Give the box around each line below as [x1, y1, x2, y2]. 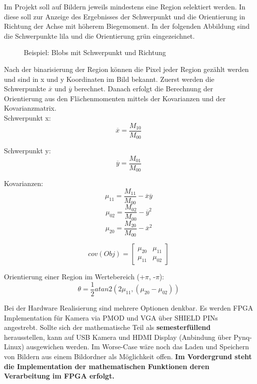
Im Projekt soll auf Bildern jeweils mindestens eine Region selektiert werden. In [4, 1, 246, 11]
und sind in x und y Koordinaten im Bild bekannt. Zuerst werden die [4, 73, 214, 84]
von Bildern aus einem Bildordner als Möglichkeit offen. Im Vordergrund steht [4, 351, 252, 361]
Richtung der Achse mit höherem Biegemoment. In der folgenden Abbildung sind [4, 21, 250, 31]
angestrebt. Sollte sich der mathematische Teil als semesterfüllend [4, 322, 211, 332]
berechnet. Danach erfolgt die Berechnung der [74, 83, 213, 94]
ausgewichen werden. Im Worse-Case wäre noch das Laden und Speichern [26, 341, 249, 352]
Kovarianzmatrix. [4, 103, 56, 113]
